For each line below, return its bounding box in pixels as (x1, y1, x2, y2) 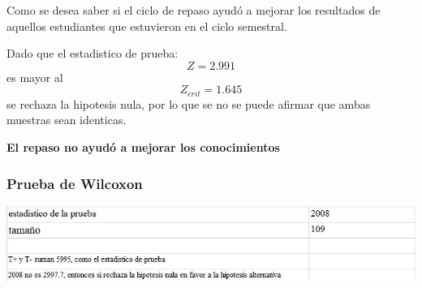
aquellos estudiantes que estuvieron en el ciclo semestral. (6, 17, 287, 34)
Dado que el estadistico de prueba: (6, 45, 179, 62)
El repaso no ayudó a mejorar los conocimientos (6, 139, 280, 156)
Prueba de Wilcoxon (6, 173, 143, 193)
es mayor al (6, 68, 63, 85)
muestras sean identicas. (6, 111, 127, 128)
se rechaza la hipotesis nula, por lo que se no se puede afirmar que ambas (6, 95, 371, 112)
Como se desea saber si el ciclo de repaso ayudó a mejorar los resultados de (6, 2, 381, 18)
